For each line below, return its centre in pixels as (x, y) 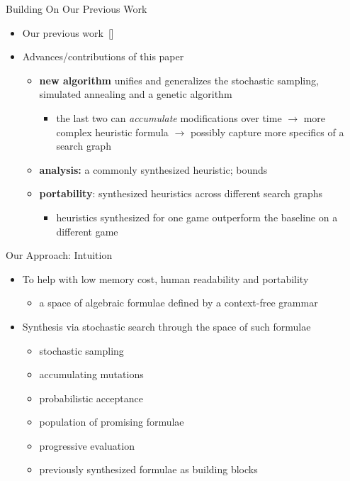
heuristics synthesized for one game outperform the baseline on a (197, 217)
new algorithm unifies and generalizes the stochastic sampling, (179, 80)
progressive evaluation (87, 445)
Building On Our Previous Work (77, 9)
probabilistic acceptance (91, 398)
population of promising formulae (112, 422)
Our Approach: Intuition (59, 255)
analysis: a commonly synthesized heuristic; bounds (153, 169)
